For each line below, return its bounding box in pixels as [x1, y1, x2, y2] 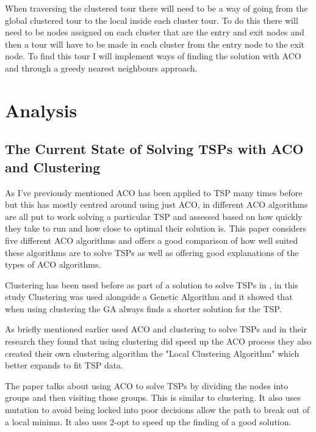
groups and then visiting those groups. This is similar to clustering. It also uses [5, 391, 301, 404]
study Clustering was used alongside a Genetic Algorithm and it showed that [5, 290, 293, 303]
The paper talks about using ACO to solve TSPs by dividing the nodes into [5, 379, 289, 392]
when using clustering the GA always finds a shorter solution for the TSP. [5, 302, 282, 315]
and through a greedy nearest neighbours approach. [5, 61, 198, 74]
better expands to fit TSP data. [5, 359, 123, 372]
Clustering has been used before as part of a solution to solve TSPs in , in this [5, 278, 298, 291]
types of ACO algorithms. [5, 258, 101, 271]
